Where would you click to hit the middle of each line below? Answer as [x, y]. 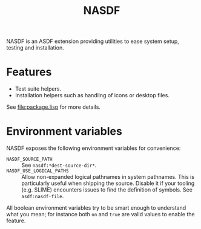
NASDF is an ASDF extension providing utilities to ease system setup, [93, 41]
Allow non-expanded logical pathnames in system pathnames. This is [108, 177]
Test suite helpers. [38, 89]
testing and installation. [35, 48]
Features [29, 72]
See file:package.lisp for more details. [54, 107]
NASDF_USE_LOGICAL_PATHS [38, 171]
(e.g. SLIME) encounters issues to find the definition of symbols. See [107, 190]
